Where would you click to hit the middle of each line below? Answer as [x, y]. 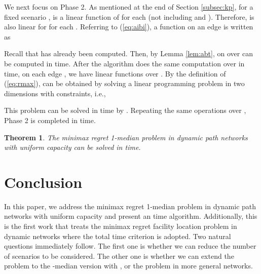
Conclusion [43, 182]
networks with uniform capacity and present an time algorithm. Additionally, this [131, 216]
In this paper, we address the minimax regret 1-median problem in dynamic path [130, 206]
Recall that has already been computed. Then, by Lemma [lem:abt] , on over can [128, 53]
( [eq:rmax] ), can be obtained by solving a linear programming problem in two [124, 83]
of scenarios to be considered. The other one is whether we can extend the [119, 256]
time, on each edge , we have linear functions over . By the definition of [115, 73]
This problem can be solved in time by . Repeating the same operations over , [125, 110]
